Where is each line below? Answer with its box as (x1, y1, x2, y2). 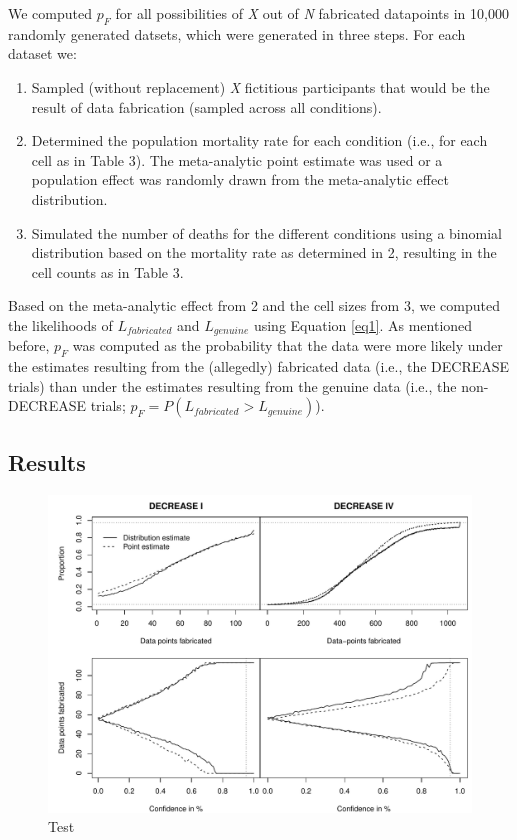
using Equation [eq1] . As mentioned (253, 314, 473, 335)
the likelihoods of (8, 314, 113, 335)
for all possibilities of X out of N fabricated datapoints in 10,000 (115, 3, 509, 23)
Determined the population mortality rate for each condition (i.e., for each (31, 130, 488, 151)
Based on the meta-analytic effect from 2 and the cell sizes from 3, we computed (8, 295, 500, 316)
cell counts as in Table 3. (31, 261, 184, 282)
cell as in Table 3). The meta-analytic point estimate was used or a (31, 149, 443, 170)
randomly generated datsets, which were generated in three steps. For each (8, 23, 466, 44)
